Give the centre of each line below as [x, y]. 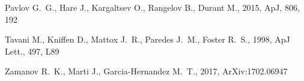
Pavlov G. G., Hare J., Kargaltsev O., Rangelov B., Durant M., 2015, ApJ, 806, [152, 7]
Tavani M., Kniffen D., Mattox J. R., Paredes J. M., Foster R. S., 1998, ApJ [147, 39]
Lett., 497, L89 [32, 51]
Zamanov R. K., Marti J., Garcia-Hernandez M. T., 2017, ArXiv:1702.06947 [146, 71]
